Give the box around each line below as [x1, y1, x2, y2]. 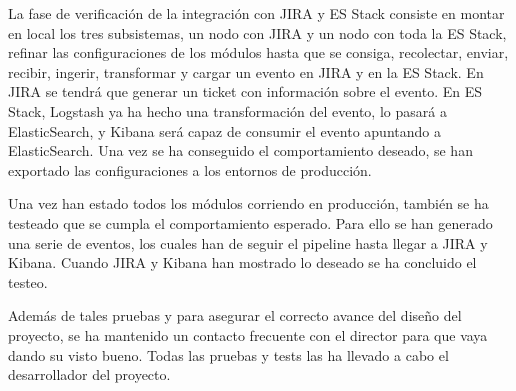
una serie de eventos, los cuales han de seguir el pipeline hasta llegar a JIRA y [8, 232, 488, 253]
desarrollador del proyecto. [8, 364, 171, 385]
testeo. [8, 271, 48, 292]
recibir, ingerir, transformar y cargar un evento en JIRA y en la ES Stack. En [8, 61, 484, 82]
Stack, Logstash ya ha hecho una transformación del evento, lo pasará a [8, 100, 447, 121]
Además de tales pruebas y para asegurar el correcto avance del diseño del [8, 305, 462, 326]
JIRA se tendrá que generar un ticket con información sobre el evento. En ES [8, 81, 482, 102]
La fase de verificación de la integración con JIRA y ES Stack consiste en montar [8, 3, 505, 23]
